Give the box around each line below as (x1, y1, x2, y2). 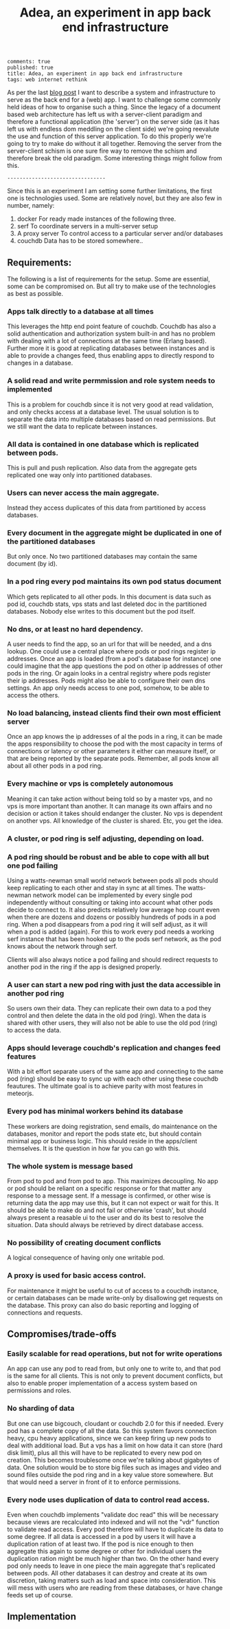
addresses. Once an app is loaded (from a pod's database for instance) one (7, 655, 222, 663)
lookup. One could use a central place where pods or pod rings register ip (7, 647, 216, 656)
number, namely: (7, 202, 55, 210)
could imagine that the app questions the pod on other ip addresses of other (7, 662, 223, 670)
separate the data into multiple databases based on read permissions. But (7, 415, 216, 423)
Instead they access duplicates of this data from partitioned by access (7, 504, 206, 512)
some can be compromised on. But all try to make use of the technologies (7, 282, 216, 290)
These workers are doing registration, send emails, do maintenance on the (7, 1122, 218, 1130)
